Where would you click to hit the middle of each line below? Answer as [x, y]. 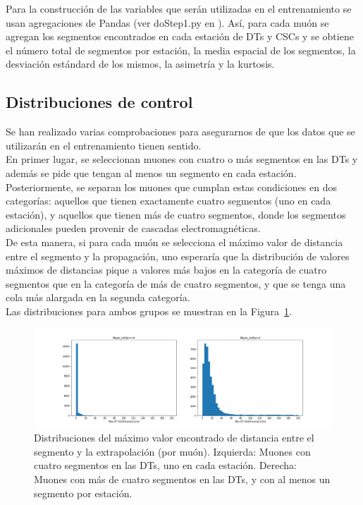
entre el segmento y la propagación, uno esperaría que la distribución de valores [178, 256]
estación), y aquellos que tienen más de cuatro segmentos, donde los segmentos [176, 214]
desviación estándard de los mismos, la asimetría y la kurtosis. [140, 64]
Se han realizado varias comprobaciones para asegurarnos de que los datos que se [180, 132]
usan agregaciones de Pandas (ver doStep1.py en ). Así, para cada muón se [167, 22]
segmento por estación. [83, 493]
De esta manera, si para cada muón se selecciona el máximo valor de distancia [174, 242]
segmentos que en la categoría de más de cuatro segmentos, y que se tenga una [176, 283]
